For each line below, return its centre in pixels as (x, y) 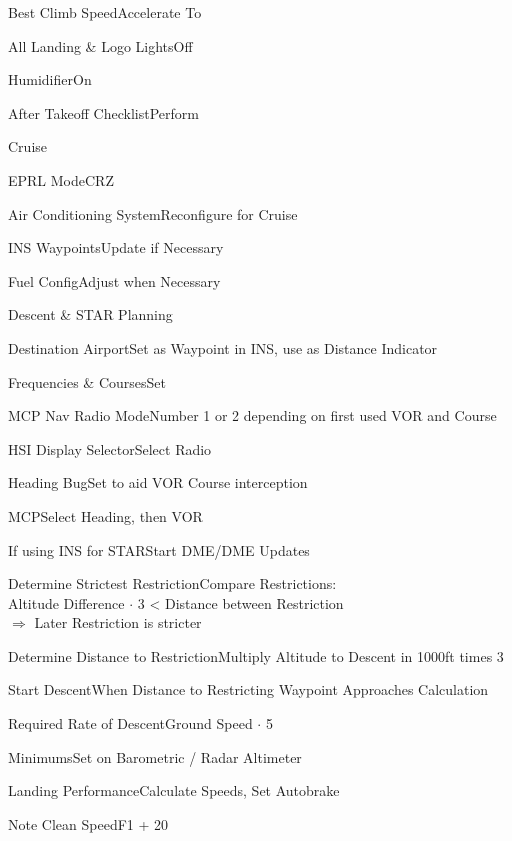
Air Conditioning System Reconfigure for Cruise (153, 213)
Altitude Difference (66, 602)
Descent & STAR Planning (90, 314)
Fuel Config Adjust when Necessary (114, 280)
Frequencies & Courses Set (87, 381)
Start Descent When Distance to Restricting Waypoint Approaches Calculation (248, 689)
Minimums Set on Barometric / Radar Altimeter (155, 756)
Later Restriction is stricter (118, 622)
